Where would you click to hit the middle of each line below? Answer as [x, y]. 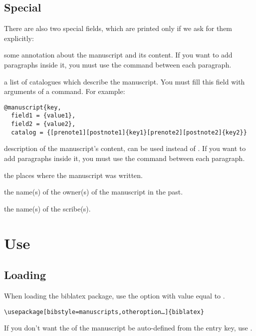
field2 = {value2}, [43, 124]
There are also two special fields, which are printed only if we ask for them [118, 28]
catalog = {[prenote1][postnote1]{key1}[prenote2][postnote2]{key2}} [129, 132]
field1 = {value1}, [43, 116]
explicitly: [19, 38]
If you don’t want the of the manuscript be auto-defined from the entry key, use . [128, 328]
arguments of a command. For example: [65, 91]
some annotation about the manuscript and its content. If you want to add [118, 55]
